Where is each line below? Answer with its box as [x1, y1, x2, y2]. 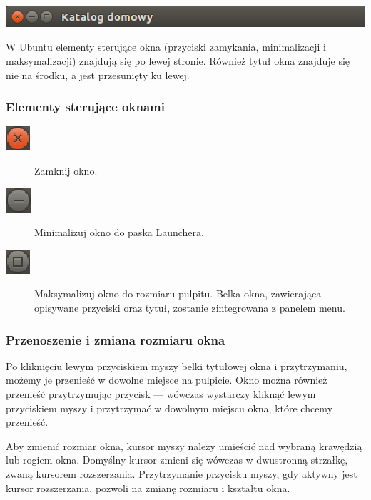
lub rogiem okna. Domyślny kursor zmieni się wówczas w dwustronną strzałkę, [6, 452, 348, 467]
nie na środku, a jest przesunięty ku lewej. [6, 67, 190, 82]
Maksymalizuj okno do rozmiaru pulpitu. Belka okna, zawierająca [34, 286, 322, 301]
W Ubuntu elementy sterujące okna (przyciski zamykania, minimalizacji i [6, 39, 327, 54]
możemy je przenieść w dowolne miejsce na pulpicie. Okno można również [6, 372, 327, 387]
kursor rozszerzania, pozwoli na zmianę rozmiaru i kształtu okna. [6, 480, 290, 495]
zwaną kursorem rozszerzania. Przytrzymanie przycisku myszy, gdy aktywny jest [6, 466, 357, 481]
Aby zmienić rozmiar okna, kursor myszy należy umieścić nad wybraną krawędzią [6, 438, 362, 453]
